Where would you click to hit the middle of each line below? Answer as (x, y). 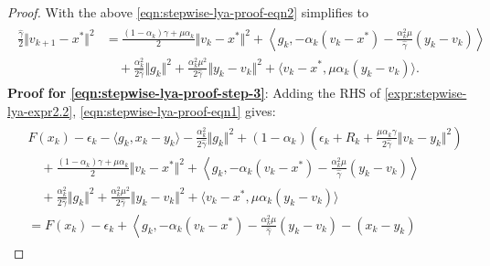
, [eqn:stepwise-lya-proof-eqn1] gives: (174, 111)
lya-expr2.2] (40, 111)
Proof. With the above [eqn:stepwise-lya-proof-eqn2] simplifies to (188, 12)
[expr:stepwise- (426, 93)
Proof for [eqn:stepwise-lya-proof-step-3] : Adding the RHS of (194, 93)
